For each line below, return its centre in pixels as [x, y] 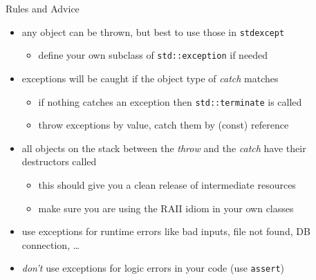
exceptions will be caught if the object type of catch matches [150, 78]
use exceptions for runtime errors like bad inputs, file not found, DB [166, 231]
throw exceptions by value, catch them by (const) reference [164, 125]
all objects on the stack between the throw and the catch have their [164, 148]
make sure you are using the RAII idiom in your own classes [166, 208]
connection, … [51, 244]
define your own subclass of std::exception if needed [153, 55]
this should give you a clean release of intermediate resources [167, 184]
